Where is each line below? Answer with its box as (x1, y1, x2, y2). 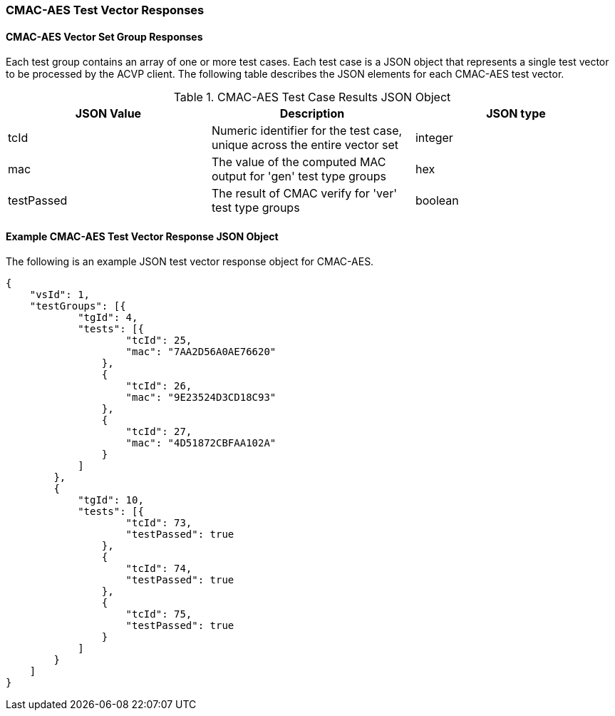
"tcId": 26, (125, 380, 192, 392)
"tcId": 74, (125, 563, 192, 575)
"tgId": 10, (78, 494, 144, 506)
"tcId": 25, (125, 334, 192, 347)
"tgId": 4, (78, 312, 138, 324)
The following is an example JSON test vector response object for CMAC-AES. (6, 255, 374, 268)
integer (415, 131, 453, 145)
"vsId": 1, (29, 289, 91, 301)
